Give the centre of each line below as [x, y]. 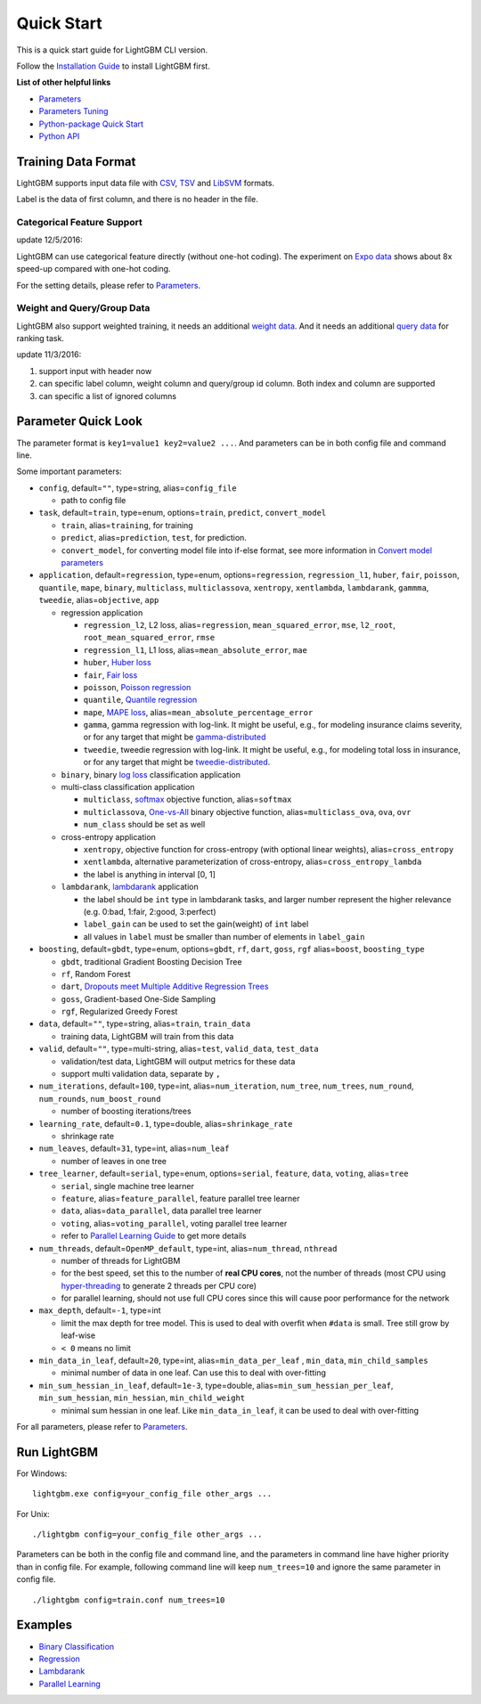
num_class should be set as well [144, 825]
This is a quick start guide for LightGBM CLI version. [112, 50]
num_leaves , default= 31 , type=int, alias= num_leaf [134, 1148]
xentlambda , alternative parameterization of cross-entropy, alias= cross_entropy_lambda [253, 862]
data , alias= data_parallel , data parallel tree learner [161, 1211]
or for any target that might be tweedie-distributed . [177, 762]
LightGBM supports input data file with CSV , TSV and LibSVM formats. [146, 183]
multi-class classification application [128, 787]
